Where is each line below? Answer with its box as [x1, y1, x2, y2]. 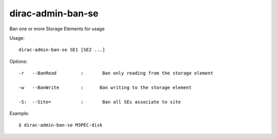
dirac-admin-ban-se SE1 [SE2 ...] [18, 47, 105, 53]
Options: [9, 58, 28, 64]
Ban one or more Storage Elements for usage [9, 26, 105, 32]
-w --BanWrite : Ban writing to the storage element [18, 85, 192, 90]
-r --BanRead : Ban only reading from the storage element [18, 70, 213, 76]
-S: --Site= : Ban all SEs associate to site [18, 99, 181, 105]
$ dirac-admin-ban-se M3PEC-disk [18, 122, 103, 128]
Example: [9, 110, 29, 116]
